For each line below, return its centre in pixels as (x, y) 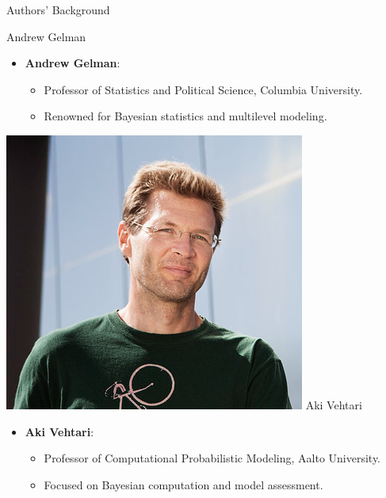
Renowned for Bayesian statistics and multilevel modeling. (185, 116)
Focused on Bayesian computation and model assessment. (183, 484)
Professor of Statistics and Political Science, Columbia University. (203, 89)
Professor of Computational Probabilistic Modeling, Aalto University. (212, 458)
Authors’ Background (58, 10)
